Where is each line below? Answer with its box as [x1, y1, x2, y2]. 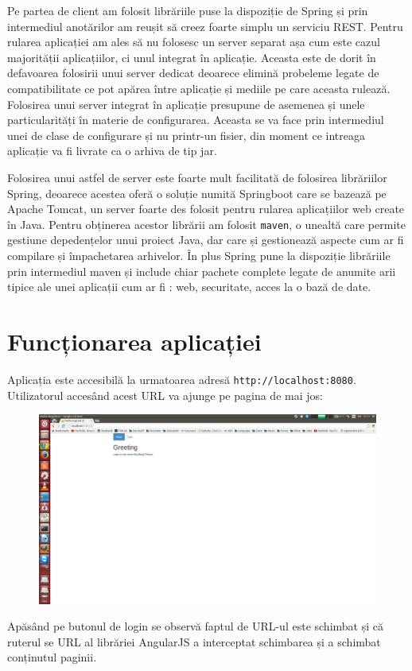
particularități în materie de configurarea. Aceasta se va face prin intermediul [7, 111, 384, 128]
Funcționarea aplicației [7, 324, 262, 357]
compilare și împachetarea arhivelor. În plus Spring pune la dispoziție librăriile [7, 246, 391, 263]
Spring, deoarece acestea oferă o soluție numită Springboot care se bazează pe [7, 184, 387, 201]
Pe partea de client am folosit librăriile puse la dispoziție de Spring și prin [7, 2, 368, 18]
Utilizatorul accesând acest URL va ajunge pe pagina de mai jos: [7, 386, 323, 403]
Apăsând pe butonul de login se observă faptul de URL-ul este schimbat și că [7, 618, 383, 634]
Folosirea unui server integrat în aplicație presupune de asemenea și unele [7, 95, 365, 112]
